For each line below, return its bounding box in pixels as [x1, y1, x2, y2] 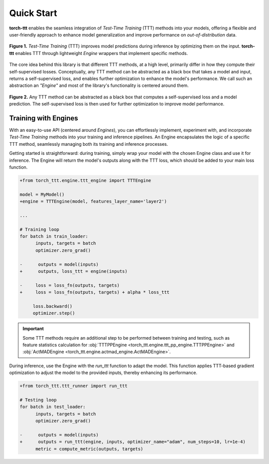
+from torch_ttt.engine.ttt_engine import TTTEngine [19, 177, 151, 183]
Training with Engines [9, 114, 78, 122]
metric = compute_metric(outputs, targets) [35, 446, 143, 452]
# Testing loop [19, 397, 57, 403]
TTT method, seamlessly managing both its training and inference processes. [9, 141, 168, 147]
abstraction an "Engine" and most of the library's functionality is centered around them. [9, 82, 189, 88]
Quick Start [9, 7, 57, 18]
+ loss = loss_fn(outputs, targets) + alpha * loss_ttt [19, 290, 170, 295]
